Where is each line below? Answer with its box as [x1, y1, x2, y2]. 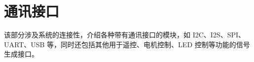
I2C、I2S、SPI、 [192, 30, 246, 40]
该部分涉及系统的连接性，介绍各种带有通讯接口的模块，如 [4, 30, 190, 40]
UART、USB [4, 39, 45, 49]
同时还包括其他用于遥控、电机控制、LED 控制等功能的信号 [61, 39, 250, 49]
